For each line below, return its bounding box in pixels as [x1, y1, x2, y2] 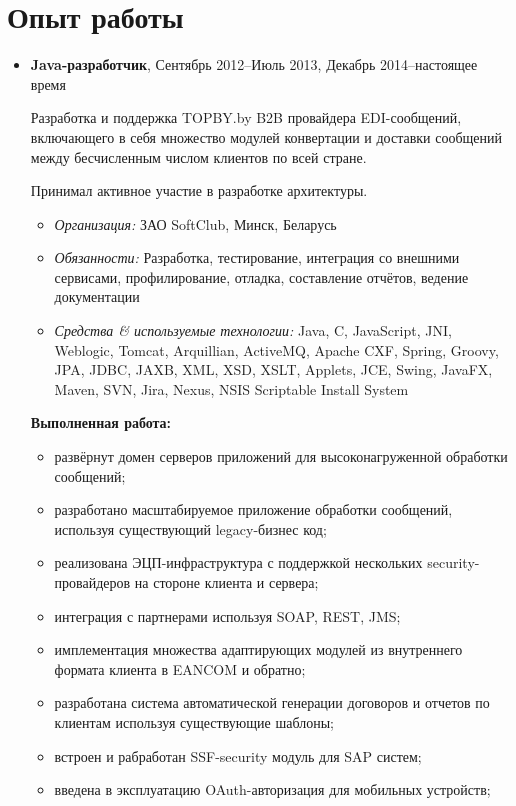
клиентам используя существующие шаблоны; [54, 711, 334, 732]
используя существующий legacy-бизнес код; [54, 518, 327, 539]
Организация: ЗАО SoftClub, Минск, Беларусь [54, 213, 337, 234]
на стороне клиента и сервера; [134, 572, 319, 592]
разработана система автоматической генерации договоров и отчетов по [54, 692, 490, 713]
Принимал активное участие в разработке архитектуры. [30, 180, 368, 201]
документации [54, 286, 140, 307]
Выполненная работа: [30, 412, 172, 433]
